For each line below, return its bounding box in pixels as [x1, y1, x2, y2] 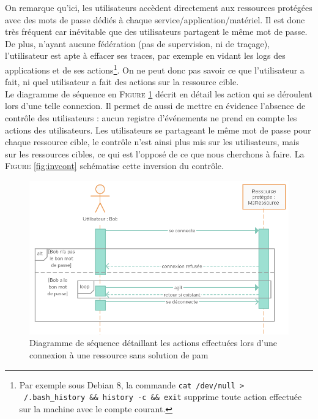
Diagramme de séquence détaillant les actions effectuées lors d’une [29, 336, 278, 349]
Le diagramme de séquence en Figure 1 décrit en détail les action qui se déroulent [5, 87, 312, 100]
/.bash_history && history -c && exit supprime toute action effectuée [23, 390, 302, 403]
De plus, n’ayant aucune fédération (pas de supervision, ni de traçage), [5, 37, 270, 50]
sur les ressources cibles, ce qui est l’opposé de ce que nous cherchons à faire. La [5, 147, 305, 160]
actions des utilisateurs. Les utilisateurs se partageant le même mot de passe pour [5, 123, 311, 136]
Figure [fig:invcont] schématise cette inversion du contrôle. [5, 159, 224, 172]
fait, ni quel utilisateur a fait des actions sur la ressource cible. [5, 75, 239, 88]
